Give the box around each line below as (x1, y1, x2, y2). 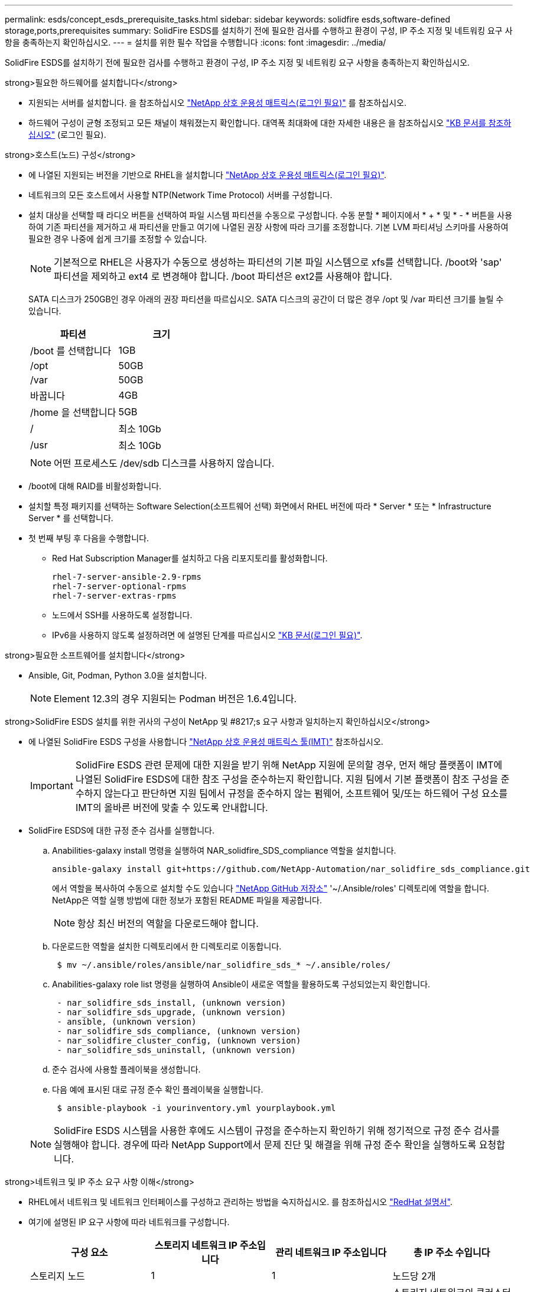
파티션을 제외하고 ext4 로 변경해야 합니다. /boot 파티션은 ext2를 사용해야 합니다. (54, 270, 392, 282)
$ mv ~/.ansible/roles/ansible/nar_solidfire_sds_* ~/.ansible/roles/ (57, 960, 391, 970)
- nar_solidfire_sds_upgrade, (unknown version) (57, 1007, 286, 1017)
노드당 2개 (392, 1270, 436, 1282)
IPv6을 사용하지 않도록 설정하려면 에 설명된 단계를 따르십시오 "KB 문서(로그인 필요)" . (52, 630, 363, 640)
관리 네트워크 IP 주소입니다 (275, 1246, 387, 1258)
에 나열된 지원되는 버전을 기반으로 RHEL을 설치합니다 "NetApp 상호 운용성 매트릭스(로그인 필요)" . (28, 170, 387, 180)
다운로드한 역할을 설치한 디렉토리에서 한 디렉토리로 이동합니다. (52, 941, 282, 951)
